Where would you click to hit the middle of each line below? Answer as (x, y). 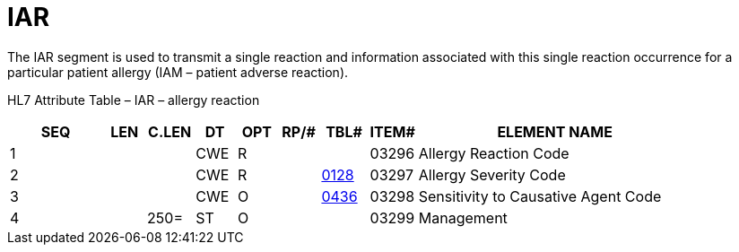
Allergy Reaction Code (494, 153)
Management (463, 217)
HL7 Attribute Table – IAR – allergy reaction (134, 100)
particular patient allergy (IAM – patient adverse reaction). (178, 72)
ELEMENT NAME (555, 131)
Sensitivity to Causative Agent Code (540, 196)
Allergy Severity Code (492, 174)
